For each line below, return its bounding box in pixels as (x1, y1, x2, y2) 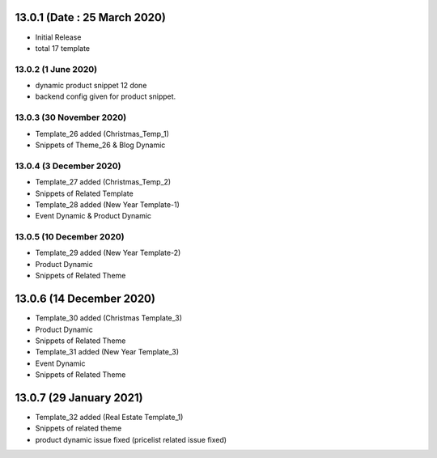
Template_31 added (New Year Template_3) (35, 347, 180, 357)
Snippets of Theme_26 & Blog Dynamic (35, 140, 166, 150)
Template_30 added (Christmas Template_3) (35, 313, 182, 323)
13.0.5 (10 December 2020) (15, 231, 125, 243)
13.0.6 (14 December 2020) (15, 292, 155, 306)
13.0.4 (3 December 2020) (15, 160, 121, 172)
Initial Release (35, 32, 82, 42)
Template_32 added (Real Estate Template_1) (35, 412, 184, 422)
